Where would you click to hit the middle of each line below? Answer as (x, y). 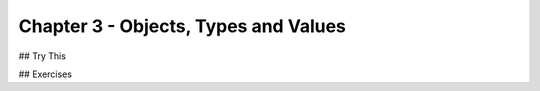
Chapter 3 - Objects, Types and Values (182, 26)
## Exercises (45, 74)
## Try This (42, 56)
